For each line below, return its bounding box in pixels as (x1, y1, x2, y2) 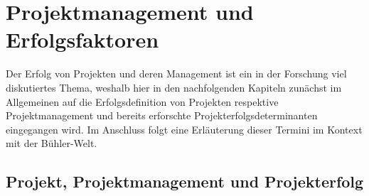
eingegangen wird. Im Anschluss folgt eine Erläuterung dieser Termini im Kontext (6, 121, 363, 136)
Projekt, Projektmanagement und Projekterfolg (6, 170, 364, 192)
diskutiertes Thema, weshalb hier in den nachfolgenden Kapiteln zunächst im (6, 80, 342, 94)
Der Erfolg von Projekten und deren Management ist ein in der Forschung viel (6, 66, 347, 81)
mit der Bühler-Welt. (6, 136, 97, 151)
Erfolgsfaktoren (6, 25, 159, 54)
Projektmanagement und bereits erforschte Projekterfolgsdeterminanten (6, 108, 318, 123)
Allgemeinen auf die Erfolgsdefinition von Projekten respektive (6, 94, 279, 109)
